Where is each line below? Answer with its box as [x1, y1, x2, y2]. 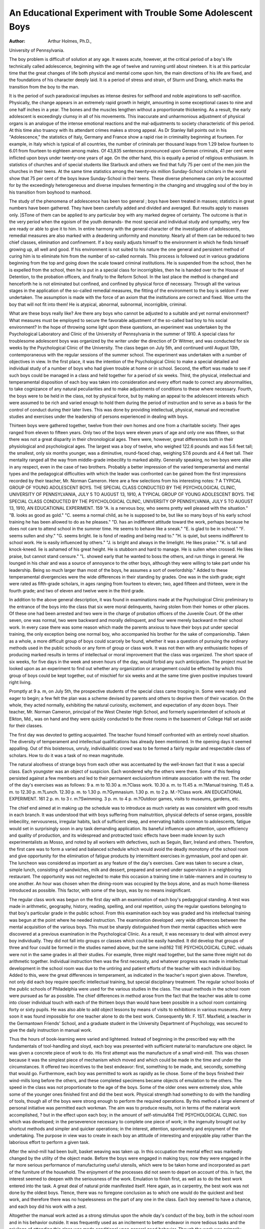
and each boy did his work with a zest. [9, 1203, 87, 1209]
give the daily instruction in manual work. [9, 1027, 92, 1033]
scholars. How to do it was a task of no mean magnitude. [9, 752, 125, 758]
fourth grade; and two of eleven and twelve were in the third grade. [9, 587, 145, 593]
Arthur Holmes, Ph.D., [48, 38, 92, 44]
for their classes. [9, 723, 43, 729]
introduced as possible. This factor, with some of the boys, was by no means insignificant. [9, 887, 191, 893]
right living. [9, 679, 32, 685]
